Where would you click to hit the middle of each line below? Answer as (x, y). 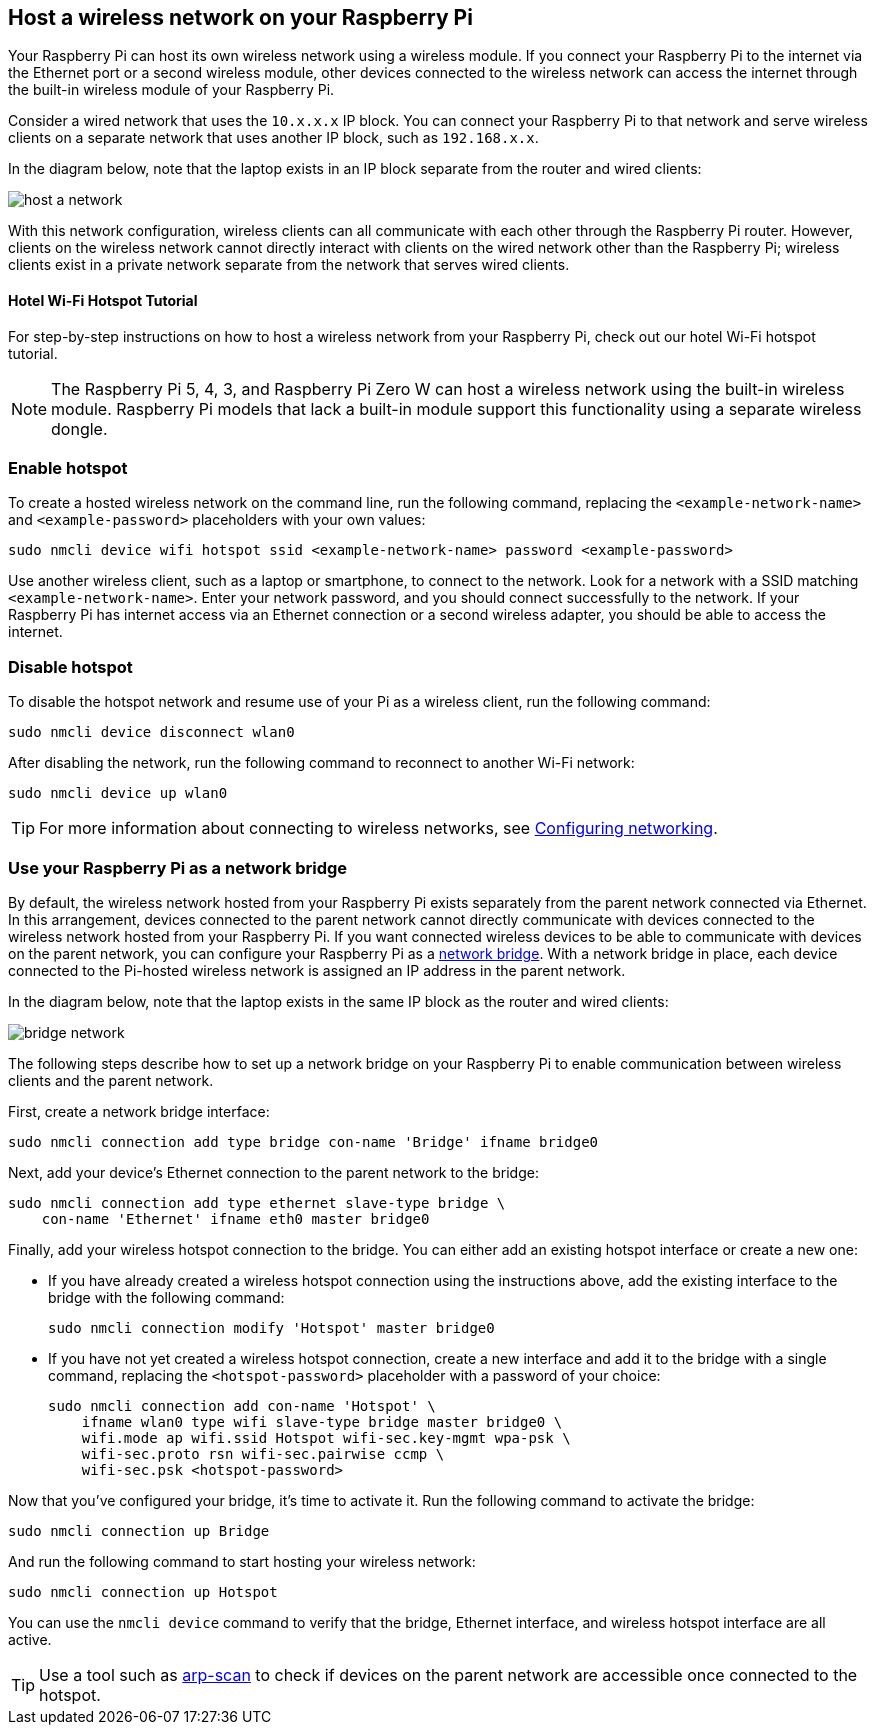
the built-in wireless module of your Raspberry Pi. (171, 90)
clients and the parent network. (111, 1080)
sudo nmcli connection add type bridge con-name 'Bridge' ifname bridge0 (303, 1141)
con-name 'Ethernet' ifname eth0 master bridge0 (235, 1218)
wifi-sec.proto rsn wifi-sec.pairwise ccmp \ (263, 1453)
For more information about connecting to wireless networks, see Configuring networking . (378, 828)
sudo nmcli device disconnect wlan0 (151, 732)
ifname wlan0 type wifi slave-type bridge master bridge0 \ (322, 1421)
